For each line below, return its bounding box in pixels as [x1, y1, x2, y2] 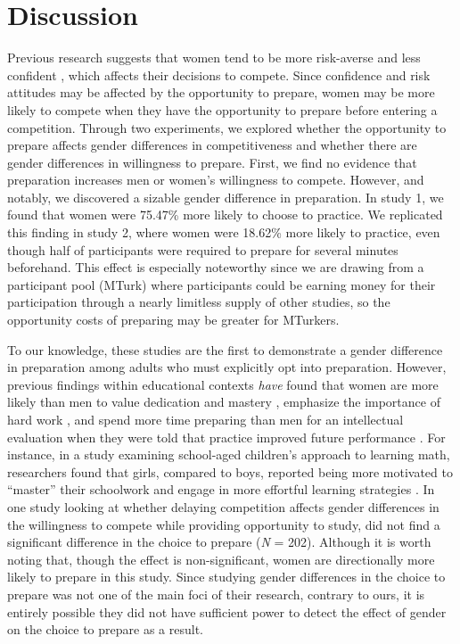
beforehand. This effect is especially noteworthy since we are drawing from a [7, 258, 424, 277]
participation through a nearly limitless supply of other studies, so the [7, 293, 390, 311]
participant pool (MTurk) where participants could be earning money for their [7, 275, 436, 293]
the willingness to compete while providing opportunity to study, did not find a [7, 515, 440, 533]
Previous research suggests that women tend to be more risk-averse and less [7, 48, 421, 67]
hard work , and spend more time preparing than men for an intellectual [7, 410, 404, 428]
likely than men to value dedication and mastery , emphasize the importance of [7, 392, 440, 411]
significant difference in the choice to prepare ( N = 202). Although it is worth [7, 533, 431, 551]
